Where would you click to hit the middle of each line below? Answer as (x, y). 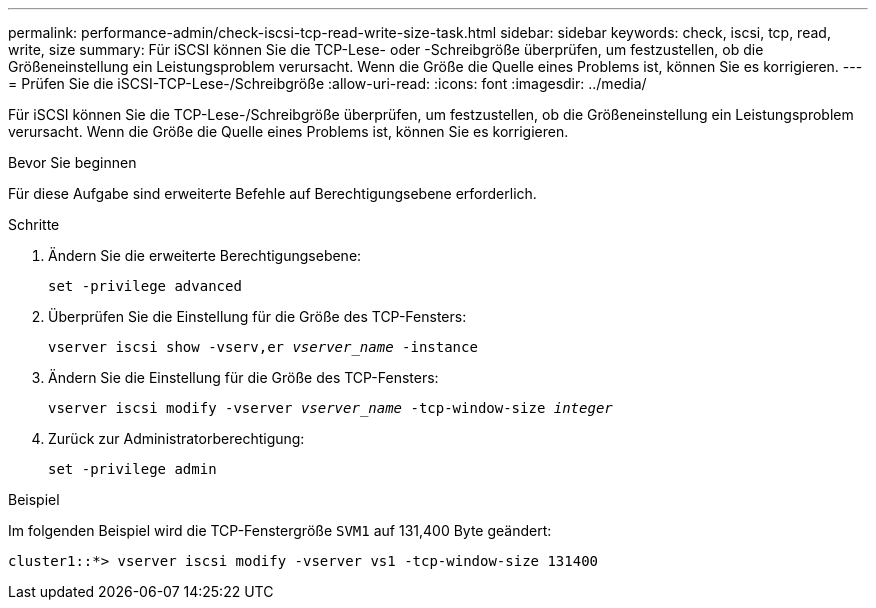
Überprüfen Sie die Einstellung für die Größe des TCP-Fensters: (257, 316)
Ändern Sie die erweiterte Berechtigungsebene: (205, 255)
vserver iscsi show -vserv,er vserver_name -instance (263, 347)
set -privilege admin (132, 469)
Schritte (34, 224)
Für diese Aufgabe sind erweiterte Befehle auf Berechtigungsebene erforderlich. (272, 193)
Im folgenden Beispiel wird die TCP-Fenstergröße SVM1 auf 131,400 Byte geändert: (280, 530)
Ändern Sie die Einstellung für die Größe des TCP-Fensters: (243, 377)
